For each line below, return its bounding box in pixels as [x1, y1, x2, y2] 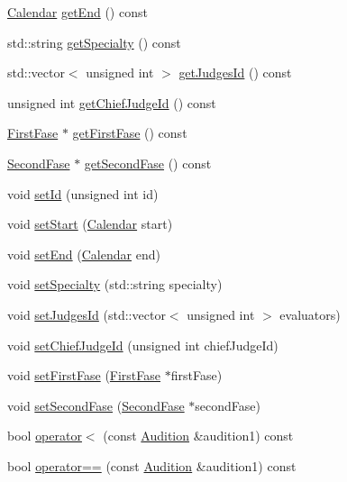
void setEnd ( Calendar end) [7, 244, 160, 263]
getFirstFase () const [72, 123, 187, 142]
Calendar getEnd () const [7, 3, 148, 21]
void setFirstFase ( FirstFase [7, 366, 161, 385]
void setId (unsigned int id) [7, 184, 159, 203]
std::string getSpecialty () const [7, 32, 181, 51]
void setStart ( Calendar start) [7, 214, 173, 233]
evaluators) [279, 305, 341, 323]
